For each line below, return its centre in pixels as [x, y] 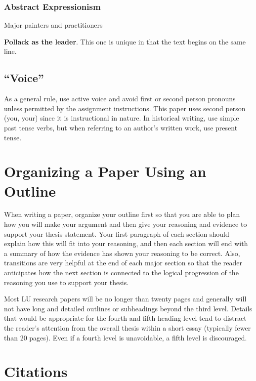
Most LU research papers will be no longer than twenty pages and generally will [125, 299]
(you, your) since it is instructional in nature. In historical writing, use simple [122, 118]
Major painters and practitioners [53, 25]
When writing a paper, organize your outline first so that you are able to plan [122, 214]
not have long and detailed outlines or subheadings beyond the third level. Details [128, 308]
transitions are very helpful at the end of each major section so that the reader [123, 263]
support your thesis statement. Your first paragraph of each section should [117, 233]
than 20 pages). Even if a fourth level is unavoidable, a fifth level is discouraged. [126, 337]
